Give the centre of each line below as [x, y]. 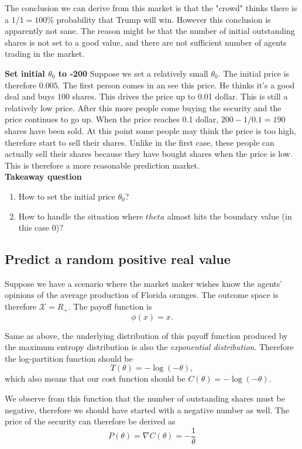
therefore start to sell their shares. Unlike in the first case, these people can [140, 142]
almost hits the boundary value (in [229, 216]
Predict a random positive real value [118, 259]
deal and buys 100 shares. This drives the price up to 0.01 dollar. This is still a [146, 96]
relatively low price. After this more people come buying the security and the [143, 107]
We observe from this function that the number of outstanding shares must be [145, 398]
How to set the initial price [67, 196]
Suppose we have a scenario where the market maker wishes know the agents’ [144, 283]
